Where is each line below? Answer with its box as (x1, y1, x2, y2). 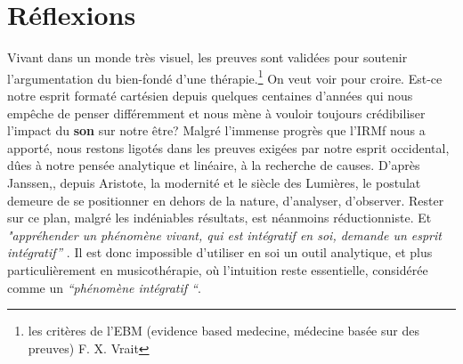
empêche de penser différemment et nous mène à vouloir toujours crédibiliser (7, 103, 426, 122)
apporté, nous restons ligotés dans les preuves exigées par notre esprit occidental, (7, 138, 450, 157)
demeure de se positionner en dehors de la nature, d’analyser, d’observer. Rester (7, 190, 444, 209)
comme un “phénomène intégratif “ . (7, 278, 201, 296)
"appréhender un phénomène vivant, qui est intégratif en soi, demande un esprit (7, 225, 442, 244)
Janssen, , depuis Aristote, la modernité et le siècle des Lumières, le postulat (7, 173, 421, 191)
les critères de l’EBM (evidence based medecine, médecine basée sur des (28, 321, 419, 340)
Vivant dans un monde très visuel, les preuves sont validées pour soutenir (7, 48, 408, 67)
